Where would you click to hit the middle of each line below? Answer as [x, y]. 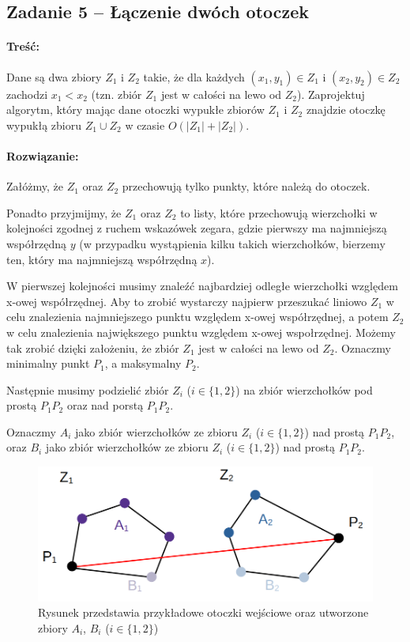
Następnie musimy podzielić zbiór [88, 389]
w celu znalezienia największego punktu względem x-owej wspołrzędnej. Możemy [201, 332]
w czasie [145, 125]
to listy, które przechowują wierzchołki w [279, 212]
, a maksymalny [143, 363]
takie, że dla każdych [194, 76]
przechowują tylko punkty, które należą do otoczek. [246, 186]
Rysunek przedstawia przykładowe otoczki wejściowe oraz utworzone [203, 612]
